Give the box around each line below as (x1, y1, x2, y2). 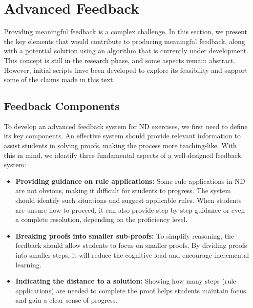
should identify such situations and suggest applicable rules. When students (15, 195, 242, 205)
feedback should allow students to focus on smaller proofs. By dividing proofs (15, 240, 247, 250)
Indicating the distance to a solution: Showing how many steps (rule (15, 276, 236, 286)
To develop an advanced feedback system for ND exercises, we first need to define (4, 121, 248, 131)
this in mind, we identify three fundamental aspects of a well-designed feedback (4, 150, 241, 160)
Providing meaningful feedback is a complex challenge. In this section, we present (4, 26, 247, 37)
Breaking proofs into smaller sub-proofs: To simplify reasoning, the (15, 230, 234, 241)
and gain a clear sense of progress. (15, 295, 118, 305)
